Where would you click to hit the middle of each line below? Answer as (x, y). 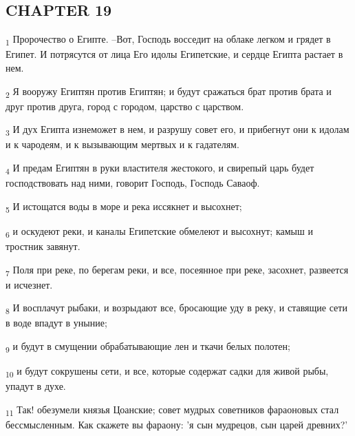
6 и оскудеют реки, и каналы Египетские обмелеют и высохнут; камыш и (159, 231)
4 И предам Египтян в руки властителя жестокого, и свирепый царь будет (160, 168)
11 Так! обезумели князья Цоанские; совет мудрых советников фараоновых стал (172, 410)
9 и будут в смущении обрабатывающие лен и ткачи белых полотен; (148, 346)
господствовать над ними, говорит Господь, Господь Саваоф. (133, 183)
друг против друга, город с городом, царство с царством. (125, 106)
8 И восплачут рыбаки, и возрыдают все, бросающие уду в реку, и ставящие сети (176, 309)
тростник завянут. (43, 246)
